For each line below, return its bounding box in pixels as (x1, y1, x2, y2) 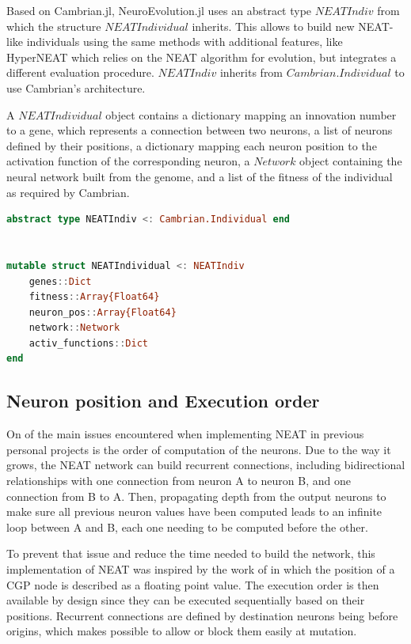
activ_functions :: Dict (29, 337, 148, 349)
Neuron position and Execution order (6, 388, 320, 413)
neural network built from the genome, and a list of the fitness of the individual (6, 168, 393, 184)
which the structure (6, 17, 101, 34)
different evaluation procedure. (6, 64, 154, 81)
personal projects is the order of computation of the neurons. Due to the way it (6, 441, 391, 457)
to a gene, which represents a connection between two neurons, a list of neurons (6, 122, 393, 138)
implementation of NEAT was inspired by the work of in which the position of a (6, 561, 395, 578)
